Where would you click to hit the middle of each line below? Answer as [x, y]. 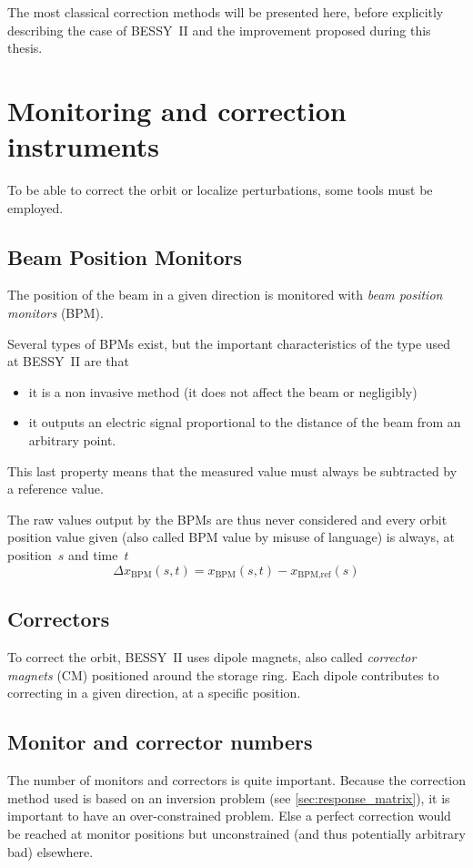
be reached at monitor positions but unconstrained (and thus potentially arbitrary [236, 834]
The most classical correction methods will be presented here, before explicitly [226, 12]
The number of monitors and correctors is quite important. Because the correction [237, 780]
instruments [84, 146]
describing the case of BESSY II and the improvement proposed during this [219, 30]
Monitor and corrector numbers [160, 742]
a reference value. [55, 489]
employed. [35, 207]
